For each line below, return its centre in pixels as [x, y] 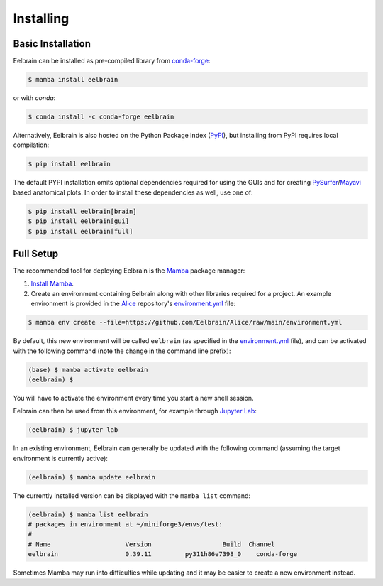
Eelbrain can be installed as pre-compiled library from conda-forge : [112, 61]
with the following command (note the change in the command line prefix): [122, 351]
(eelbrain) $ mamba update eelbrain [92, 477]
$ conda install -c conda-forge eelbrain [101, 117]
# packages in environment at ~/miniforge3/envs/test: [125, 525]
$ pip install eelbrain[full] [81, 231]
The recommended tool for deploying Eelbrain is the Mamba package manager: [129, 271]
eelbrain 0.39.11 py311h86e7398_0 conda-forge [163, 554]
